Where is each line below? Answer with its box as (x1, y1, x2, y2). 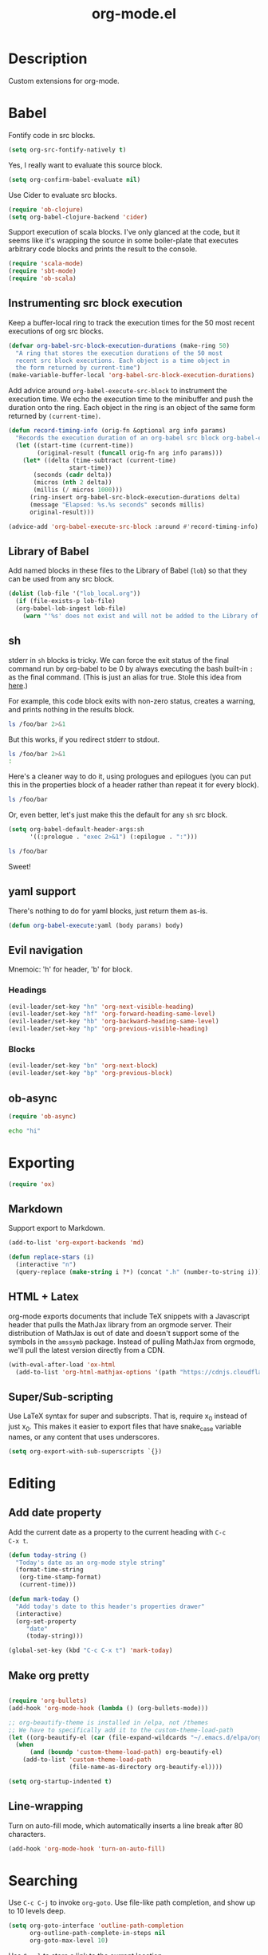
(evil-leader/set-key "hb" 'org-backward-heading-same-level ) (8, 1018, 219, 1026)
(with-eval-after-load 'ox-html (8, 1361, 116, 1369)
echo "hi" (8, 1126, 41, 1135)
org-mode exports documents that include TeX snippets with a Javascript (8, 1311, 250, 1321)
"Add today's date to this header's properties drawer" (15, 1602, 205, 1610)
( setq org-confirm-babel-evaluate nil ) (8, 175, 141, 183)
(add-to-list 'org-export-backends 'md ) (8, 1239, 145, 1247)
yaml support (8, 885, 77, 898)
